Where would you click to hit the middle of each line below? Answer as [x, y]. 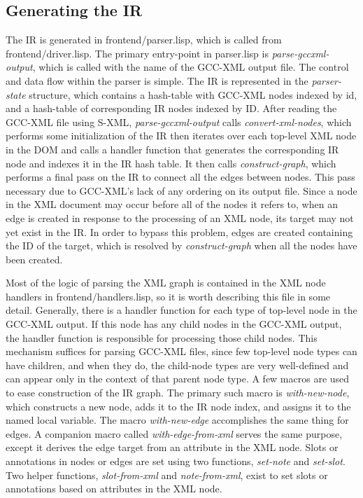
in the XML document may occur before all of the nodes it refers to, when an [172, 204]
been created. [34, 259]
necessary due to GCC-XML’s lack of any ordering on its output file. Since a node [181, 190]
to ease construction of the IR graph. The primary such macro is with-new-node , [178, 393]
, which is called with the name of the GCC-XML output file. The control [191, 67]
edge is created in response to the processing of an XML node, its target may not [180, 217]
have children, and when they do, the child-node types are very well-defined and [177, 365]
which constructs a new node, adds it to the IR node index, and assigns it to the [178, 406]
